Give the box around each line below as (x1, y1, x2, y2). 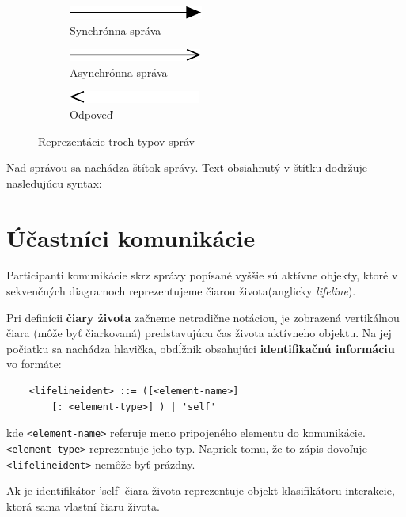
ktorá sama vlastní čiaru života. (6, 497, 160, 514)
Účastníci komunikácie (6, 221, 256, 253)
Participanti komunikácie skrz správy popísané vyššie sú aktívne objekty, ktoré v (6, 267, 398, 283)
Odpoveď (70, 105, 113, 122)
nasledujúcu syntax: (6, 174, 102, 191)
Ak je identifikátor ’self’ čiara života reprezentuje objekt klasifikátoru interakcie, (6, 482, 395, 499)
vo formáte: (6, 355, 62, 372)
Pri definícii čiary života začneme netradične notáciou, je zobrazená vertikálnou (6, 309, 400, 325)
